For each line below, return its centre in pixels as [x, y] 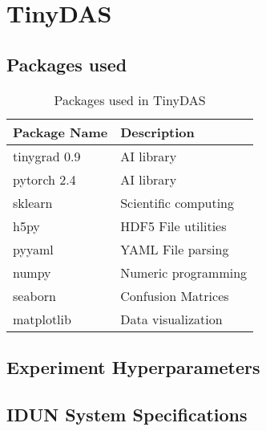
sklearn [33, 202]
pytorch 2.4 [44, 179]
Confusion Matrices [175, 295]
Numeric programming [184, 272]
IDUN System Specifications [127, 414]
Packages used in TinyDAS [130, 100]
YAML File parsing [175, 249]
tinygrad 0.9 [47, 156]
